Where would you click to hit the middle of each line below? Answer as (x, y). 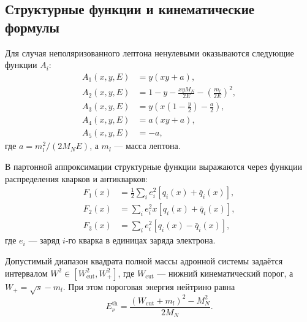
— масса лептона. (147, 146)
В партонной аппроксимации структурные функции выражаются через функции (154, 167)
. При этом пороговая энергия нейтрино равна (149, 286)
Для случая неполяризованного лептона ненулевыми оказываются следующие (150, 52)
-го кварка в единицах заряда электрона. (140, 240)
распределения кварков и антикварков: (76, 178)
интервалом (26, 273)
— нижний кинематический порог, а (225, 273)
